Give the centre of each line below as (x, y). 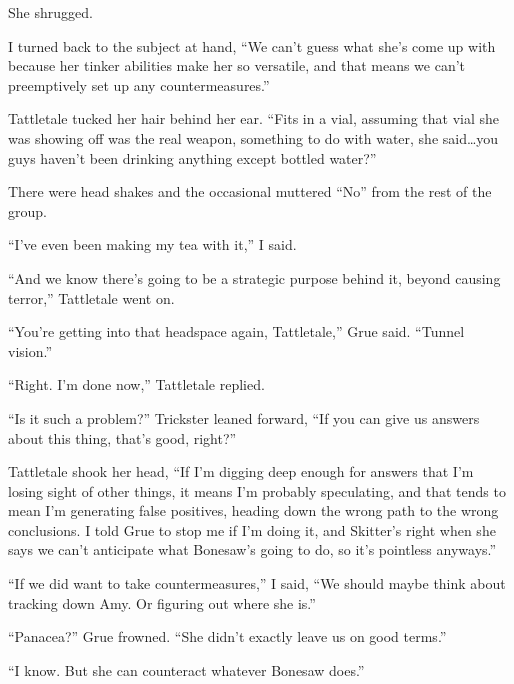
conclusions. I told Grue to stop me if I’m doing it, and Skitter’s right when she (252, 529)
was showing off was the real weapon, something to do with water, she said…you (253, 137)
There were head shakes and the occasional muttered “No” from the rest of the (250, 191)
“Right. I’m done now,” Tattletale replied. (136, 384)
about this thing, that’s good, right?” (122, 437)
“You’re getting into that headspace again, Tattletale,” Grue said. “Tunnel (236, 331)
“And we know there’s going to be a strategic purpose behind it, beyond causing (254, 277)
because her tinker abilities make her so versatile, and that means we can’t (237, 65)
